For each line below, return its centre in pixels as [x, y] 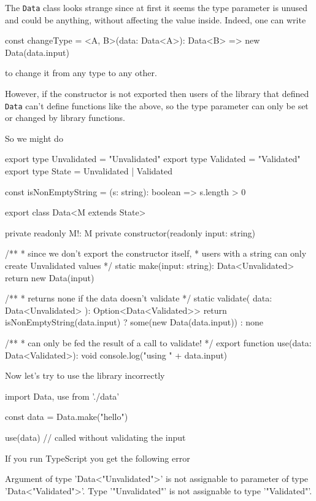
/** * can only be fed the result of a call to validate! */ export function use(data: [158, 343]
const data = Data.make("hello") [67, 417]
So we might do [34, 138]
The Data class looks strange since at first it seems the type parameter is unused [156, 7]
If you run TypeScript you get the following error [98, 458]
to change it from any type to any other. [81, 73]
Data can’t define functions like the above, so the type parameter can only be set [157, 105]
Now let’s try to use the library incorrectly [85, 375]
